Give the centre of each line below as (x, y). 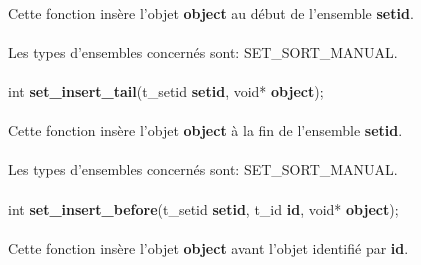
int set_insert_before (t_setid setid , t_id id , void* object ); (203, 208)
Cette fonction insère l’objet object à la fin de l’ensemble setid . (205, 130)
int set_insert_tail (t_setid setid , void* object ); (166, 90)
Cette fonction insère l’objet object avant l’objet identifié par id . (208, 247)
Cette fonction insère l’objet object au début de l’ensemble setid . (211, 12)
